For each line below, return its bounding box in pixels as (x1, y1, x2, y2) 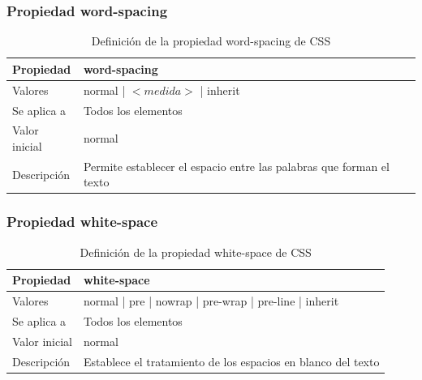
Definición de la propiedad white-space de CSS (80, 243, 312, 260)
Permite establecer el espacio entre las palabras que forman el (83, 157, 390, 174)
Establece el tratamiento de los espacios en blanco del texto (83, 352, 380, 369)
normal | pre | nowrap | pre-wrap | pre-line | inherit (83, 292, 339, 310)
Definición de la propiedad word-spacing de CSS (91, 32, 331, 49)
